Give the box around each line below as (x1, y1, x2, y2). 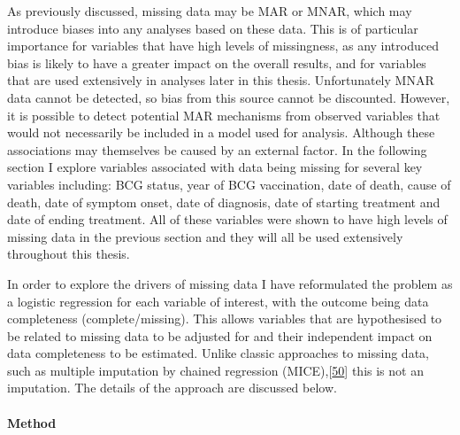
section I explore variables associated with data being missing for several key (7, 158, 423, 176)
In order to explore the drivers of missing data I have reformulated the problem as (7, 274, 453, 292)
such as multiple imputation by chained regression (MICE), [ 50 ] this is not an (7, 361, 424, 379)
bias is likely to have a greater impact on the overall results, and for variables (7, 53, 426, 72)
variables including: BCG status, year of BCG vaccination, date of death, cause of (7, 175, 451, 193)
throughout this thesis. (7, 245, 130, 263)
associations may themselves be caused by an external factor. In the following (7, 140, 427, 159)
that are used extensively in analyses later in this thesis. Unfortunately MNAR (7, 71, 434, 89)
